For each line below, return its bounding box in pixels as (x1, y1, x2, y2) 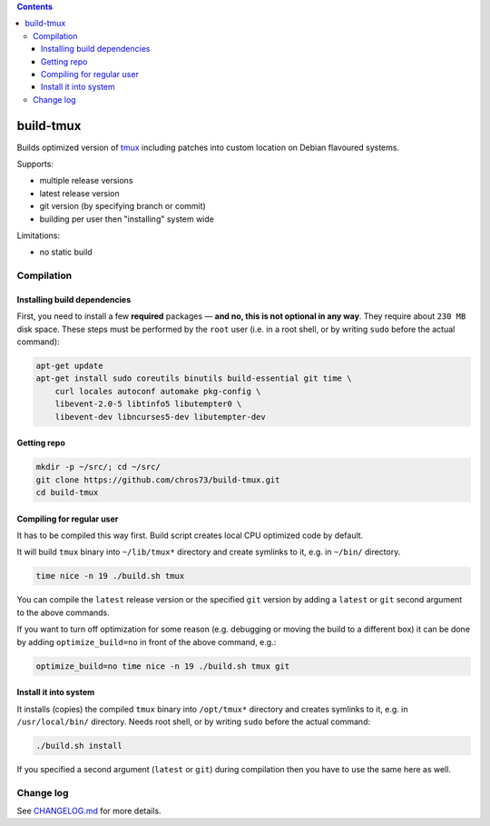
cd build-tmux (35, 487, 99, 498)
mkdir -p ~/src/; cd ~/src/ (35, 462, 161, 473)
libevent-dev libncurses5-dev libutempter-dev (54, 412, 267, 422)
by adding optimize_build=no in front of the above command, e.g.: (16, 636, 277, 647)
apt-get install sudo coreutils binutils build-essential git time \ (35, 373, 352, 383)
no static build (39, 246, 93, 258)
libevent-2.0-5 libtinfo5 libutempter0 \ (54, 399, 242, 409)
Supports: (16, 159, 54, 170)
